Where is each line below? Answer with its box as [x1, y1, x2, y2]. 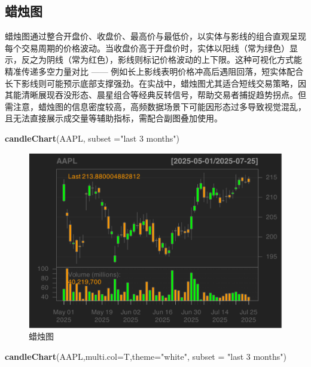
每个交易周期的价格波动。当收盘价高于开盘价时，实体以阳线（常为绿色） [5, 41, 289, 54]
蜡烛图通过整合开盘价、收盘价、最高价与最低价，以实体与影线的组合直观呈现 [5, 30, 306, 42]
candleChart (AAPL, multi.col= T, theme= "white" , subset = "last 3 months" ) [5, 350, 286, 363]
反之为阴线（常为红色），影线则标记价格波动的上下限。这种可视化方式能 [21, 53, 302, 66]
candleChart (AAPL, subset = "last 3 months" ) [5, 131, 180, 144]
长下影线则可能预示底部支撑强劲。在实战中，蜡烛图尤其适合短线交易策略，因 [5, 77, 306, 89]
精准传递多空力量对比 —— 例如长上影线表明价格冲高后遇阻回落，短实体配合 [5, 65, 304, 77]
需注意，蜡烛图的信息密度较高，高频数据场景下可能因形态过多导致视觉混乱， [5, 100, 306, 112]
